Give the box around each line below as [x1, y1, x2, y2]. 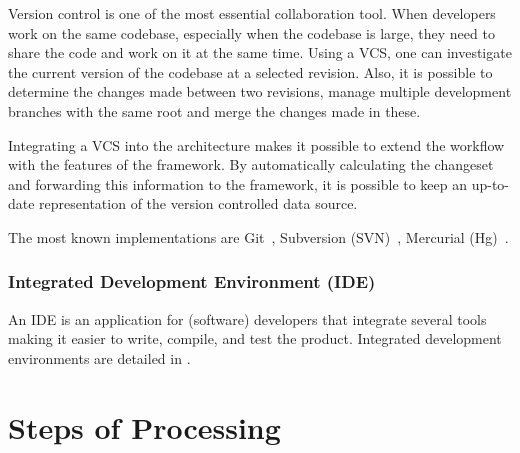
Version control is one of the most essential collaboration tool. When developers [8, 3, 496, 23]
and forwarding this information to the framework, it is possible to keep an [8, 173, 468, 194]
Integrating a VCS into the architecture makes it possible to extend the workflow [8, 134, 505, 155]
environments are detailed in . [8, 347, 191, 368]
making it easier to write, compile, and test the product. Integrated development [8, 328, 502, 349]
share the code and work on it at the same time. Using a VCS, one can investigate [8, 42, 512, 63]
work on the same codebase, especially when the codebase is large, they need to [8, 22, 495, 43]
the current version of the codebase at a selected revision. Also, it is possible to [8, 61, 493, 82]
